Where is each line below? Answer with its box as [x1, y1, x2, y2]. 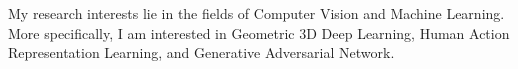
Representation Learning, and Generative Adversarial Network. [8, 42, 395, 63]
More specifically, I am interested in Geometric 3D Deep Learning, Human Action [8, 22, 510, 43]
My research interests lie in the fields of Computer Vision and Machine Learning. [8, 3, 505, 23]
